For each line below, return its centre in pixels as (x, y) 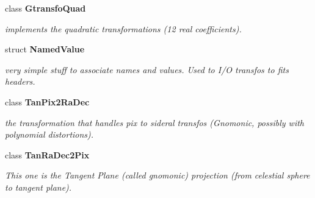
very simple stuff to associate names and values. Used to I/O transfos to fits (147, 69)
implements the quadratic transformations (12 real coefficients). (123, 28)
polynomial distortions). (49, 134)
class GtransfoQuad (45, 8)
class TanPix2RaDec (47, 101)
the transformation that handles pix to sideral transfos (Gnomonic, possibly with (155, 122)
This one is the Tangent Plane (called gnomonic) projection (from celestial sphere (157, 175)
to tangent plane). (38, 187)
